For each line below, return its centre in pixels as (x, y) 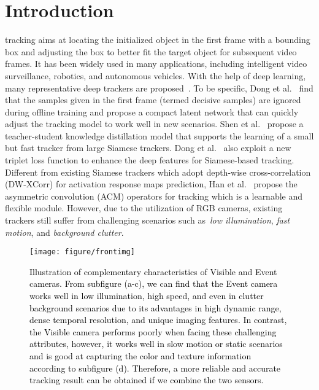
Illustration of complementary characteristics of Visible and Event (153, 271)
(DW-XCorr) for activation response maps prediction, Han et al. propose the (151, 184)
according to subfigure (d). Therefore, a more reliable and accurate (155, 368)
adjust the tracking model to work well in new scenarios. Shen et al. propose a (154, 124)
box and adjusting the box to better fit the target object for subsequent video (151, 51)
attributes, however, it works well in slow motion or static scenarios (156, 344)
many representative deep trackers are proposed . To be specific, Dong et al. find (159, 88)
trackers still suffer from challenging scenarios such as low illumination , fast (148, 220)
